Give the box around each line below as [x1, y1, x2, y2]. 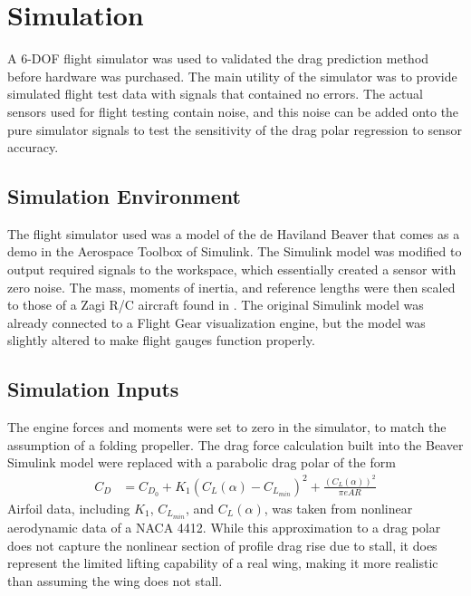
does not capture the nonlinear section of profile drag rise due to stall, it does [7, 535, 437, 554]
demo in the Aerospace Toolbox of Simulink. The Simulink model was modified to [7, 242, 462, 261]
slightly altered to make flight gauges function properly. [7, 331, 315, 350]
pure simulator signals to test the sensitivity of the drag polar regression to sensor [7, 120, 462, 139]
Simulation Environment [7, 182, 241, 210]
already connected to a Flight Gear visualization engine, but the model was [7, 312, 426, 332]
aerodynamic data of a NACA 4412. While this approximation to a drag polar [7, 518, 441, 537]
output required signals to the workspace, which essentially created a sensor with [7, 260, 457, 279]
